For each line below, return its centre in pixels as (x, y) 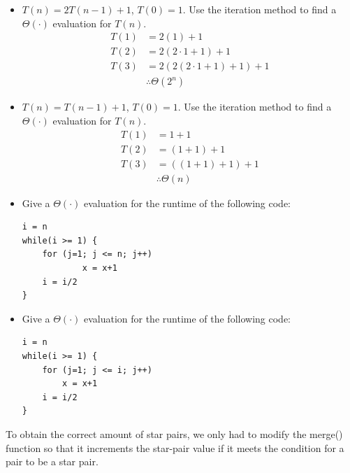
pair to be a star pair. (52, 461)
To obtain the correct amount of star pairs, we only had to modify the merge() (174, 433)
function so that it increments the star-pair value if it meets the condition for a (175, 447)
